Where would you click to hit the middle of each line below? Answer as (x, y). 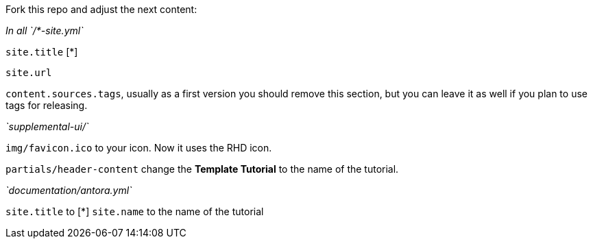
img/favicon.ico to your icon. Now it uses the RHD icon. (139, 148)
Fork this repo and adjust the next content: (101, 9)
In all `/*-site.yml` (45, 30)
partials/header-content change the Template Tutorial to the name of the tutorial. (202, 169)
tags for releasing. (47, 105)
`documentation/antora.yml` (69, 190)
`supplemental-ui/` (47, 126)
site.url (29, 73)
